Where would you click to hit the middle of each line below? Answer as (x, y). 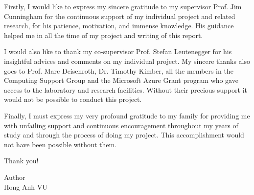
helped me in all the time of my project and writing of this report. (104, 35)
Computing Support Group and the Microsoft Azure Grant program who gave (121, 80)
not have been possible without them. (60, 144)
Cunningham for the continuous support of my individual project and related (120, 16)
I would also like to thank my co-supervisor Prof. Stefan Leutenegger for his (118, 51)
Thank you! (21, 161)
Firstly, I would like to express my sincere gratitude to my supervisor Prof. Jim (123, 6)
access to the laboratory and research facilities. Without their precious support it (126, 89)
